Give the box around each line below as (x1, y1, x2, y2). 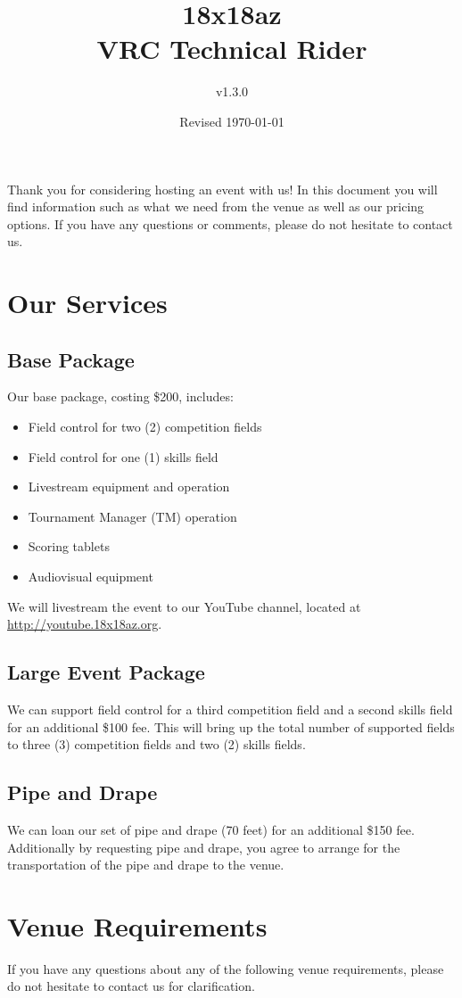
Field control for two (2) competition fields (28, 417, 262, 436)
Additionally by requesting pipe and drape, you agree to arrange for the (7, 837, 400, 856)
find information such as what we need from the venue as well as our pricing (7, 197, 425, 216)
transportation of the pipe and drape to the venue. (7, 855, 285, 874)
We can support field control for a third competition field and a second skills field (7, 700, 453, 718)
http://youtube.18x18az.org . (7, 614, 162, 633)
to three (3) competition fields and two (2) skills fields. (7, 735, 306, 754)
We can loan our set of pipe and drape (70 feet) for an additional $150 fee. (7, 820, 415, 838)
